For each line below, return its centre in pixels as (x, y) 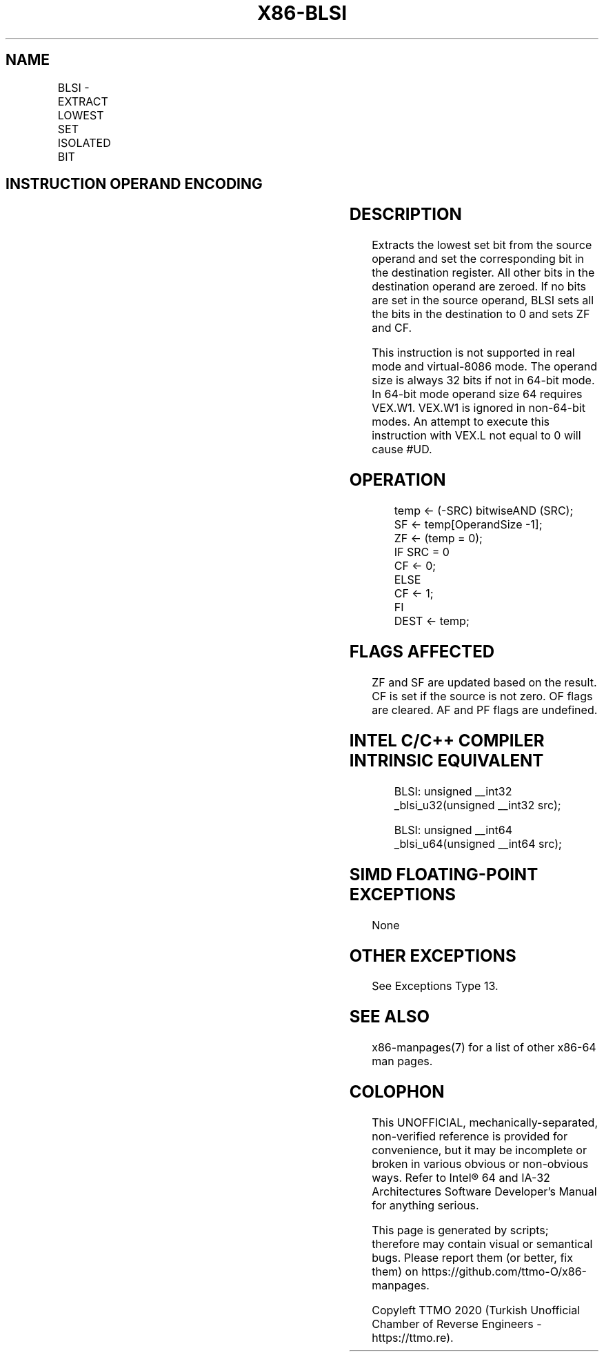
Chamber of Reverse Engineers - (457, 1324)
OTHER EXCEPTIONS (433, 955)
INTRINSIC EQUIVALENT (446, 760)
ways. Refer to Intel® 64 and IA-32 (461, 1178)
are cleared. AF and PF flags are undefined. (485, 710)
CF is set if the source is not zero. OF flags (482, 696)
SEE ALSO (389, 1017)
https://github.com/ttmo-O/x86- (504, 1272)
